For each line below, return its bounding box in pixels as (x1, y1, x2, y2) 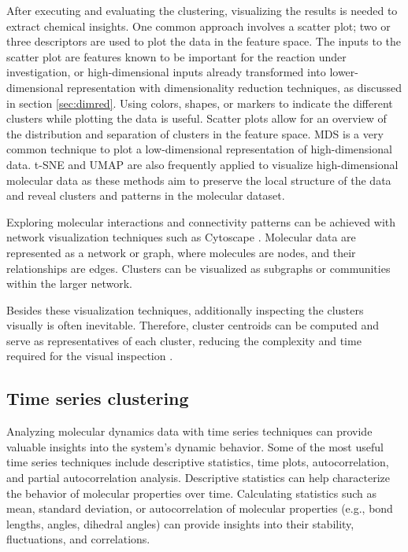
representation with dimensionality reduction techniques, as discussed (67, 79, 402, 95)
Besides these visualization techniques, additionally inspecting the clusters (6, 301, 364, 318)
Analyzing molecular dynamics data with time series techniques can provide (6, 423, 373, 440)
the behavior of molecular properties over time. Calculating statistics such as (6, 484, 377, 501)
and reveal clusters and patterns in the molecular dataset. (6, 187, 285, 204)
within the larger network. (6, 275, 132, 292)
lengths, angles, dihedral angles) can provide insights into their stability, (6, 515, 354, 532)
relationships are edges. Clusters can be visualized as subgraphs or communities (6, 259, 391, 276)
